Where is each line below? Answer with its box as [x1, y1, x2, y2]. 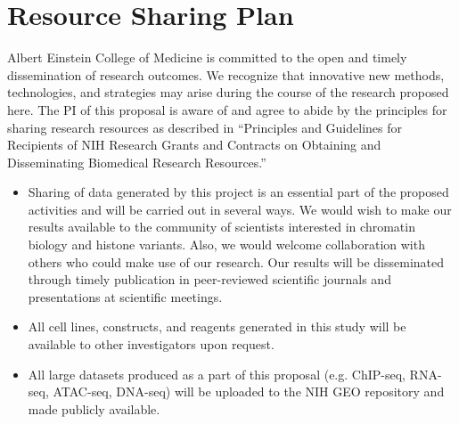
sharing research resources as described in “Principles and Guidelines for [7, 118, 403, 136]
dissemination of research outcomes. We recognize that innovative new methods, [7, 65, 445, 84]
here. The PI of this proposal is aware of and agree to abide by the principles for [7, 100, 447, 118]
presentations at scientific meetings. [28, 287, 223, 306]
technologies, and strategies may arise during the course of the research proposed [7, 83, 449, 102]
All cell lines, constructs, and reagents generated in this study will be [28, 317, 406, 336]
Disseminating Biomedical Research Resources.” [7, 152, 266, 171]
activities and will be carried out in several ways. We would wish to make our [28, 200, 452, 218]
